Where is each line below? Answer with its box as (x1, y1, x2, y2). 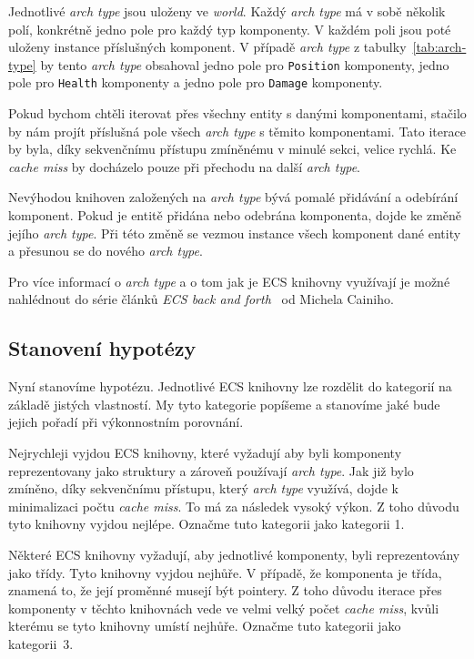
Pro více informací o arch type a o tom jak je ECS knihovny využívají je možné (8, 271, 450, 290)
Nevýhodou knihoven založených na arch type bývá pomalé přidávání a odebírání (8, 188, 459, 207)
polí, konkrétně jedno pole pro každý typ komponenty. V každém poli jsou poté (8, 19, 451, 38)
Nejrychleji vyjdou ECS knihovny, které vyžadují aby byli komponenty (8, 443, 402, 462)
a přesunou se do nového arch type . (8, 241, 203, 260)
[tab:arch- (412, 37, 467, 56)
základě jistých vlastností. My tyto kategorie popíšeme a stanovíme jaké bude (8, 394, 440, 413)
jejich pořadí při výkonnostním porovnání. (8, 412, 244, 431)
